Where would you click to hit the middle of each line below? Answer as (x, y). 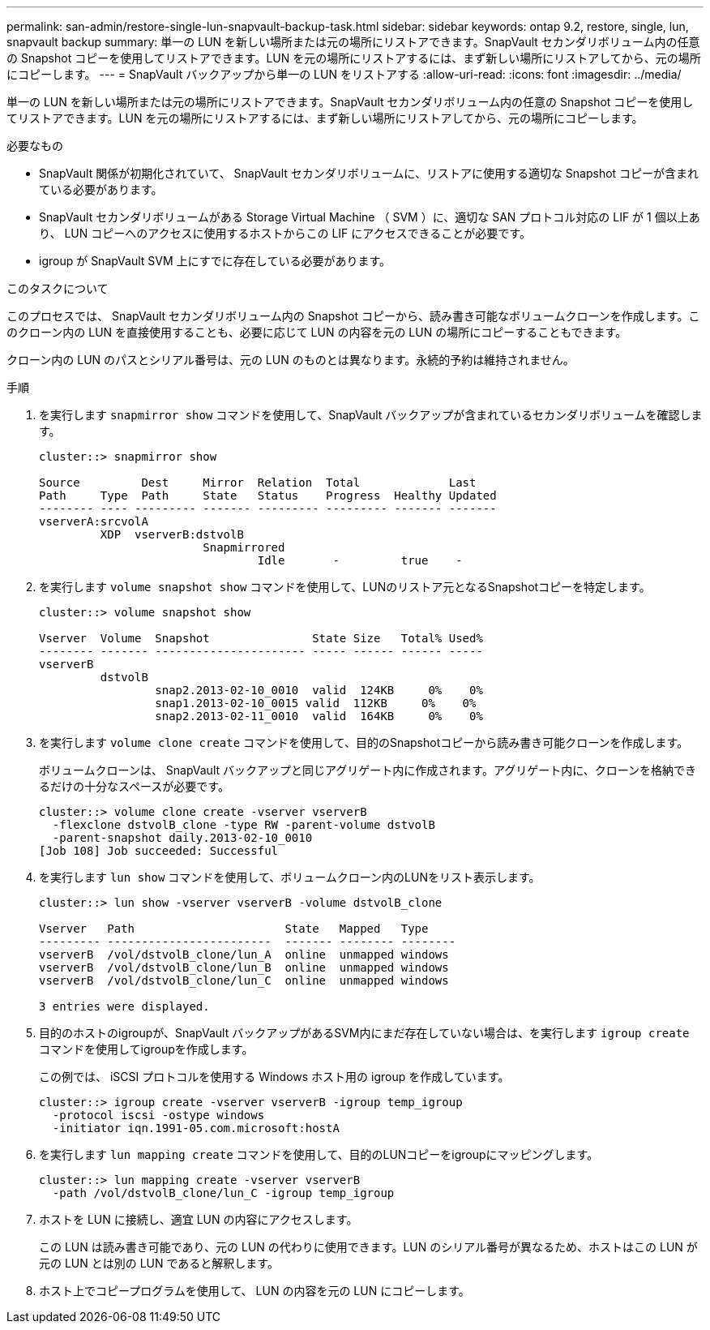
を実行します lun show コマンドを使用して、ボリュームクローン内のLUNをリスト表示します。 (290, 877)
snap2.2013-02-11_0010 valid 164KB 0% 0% (319, 716)
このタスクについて (58, 288)
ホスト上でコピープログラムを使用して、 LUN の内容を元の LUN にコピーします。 (254, 1291)
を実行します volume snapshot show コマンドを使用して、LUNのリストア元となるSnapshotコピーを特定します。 (345, 587)
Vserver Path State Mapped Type (234, 929)
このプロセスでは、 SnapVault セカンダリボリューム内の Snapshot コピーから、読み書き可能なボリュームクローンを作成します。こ (353, 316)
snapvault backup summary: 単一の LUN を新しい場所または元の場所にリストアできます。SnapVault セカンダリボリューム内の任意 (353, 42)
